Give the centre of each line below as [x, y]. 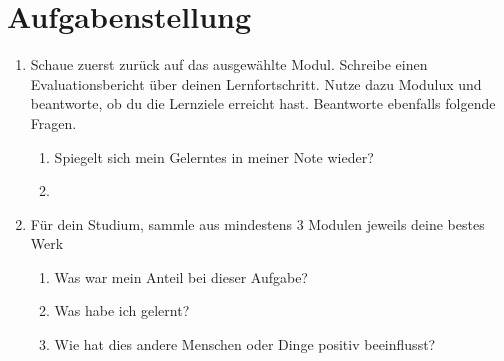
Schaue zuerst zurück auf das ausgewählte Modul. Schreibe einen [229, 64]
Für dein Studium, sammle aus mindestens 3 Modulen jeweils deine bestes [257, 223]
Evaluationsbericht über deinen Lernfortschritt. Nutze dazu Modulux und [256, 83]
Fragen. [53, 122]
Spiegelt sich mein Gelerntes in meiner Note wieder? [214, 156]
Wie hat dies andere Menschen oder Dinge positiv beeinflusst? [245, 344]
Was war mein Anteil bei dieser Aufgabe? [181, 276]
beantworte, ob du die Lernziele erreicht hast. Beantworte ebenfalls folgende [263, 103]
